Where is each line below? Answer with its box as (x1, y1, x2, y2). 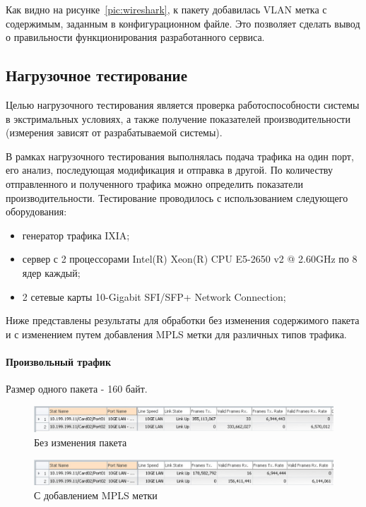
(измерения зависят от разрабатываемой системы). (6, 125, 223, 140)
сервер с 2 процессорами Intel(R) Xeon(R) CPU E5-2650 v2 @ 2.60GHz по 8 (22, 251, 358, 266)
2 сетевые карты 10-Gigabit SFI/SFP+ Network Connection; (22, 289, 286, 304)
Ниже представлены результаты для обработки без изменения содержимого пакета (6, 313, 360, 328)
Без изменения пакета (34, 434, 127, 449)
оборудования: (6, 204, 67, 219)
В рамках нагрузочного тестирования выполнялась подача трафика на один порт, (6, 148, 354, 163)
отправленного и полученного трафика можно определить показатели (6, 176, 303, 191)
